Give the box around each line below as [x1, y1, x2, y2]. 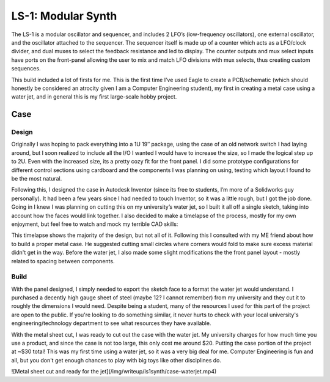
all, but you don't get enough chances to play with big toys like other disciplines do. [11, 356, 222, 364]
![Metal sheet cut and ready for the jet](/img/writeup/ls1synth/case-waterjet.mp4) [11, 368, 217, 375]
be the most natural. [11, 175, 62, 182]
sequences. [11, 65, 41, 72]
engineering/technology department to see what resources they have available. [11, 320, 211, 327]
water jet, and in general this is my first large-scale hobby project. [11, 93, 177, 100]
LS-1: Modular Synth [11, 9, 117, 23]
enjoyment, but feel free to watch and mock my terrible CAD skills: [11, 220, 178, 228]
